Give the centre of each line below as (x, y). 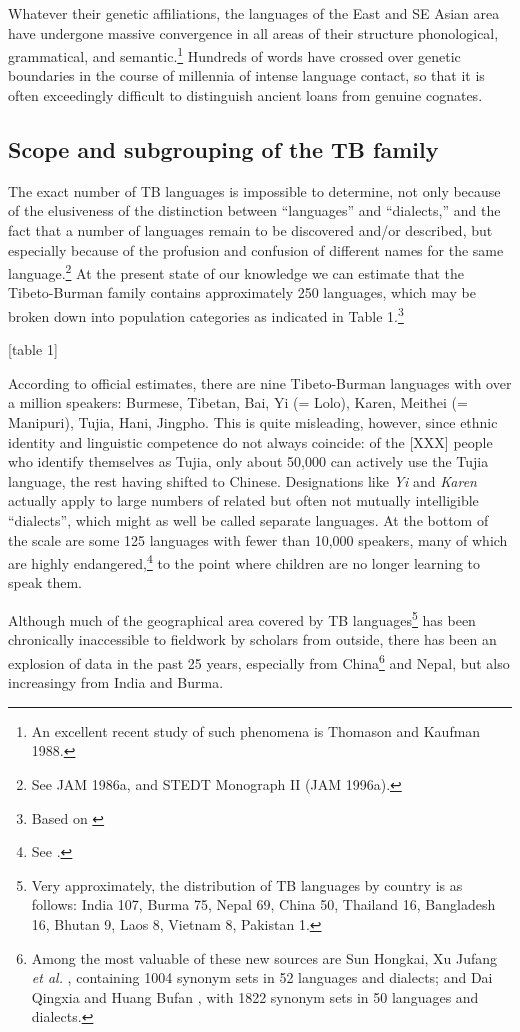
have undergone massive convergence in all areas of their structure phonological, (253, 32)
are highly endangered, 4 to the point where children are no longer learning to (244, 561)
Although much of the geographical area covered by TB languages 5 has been (242, 618)
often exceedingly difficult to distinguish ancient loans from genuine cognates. (245, 95)
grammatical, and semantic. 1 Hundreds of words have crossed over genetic (234, 54)
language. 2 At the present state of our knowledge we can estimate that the (236, 271)
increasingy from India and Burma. (116, 682)
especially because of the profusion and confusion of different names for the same (256, 249)
